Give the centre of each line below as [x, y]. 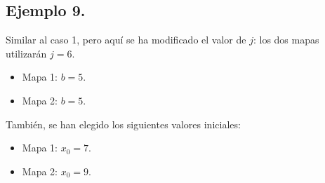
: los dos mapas [286, 40]
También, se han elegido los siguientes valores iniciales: [123, 124]
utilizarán [26, 53]
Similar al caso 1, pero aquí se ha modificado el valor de [126, 40]
